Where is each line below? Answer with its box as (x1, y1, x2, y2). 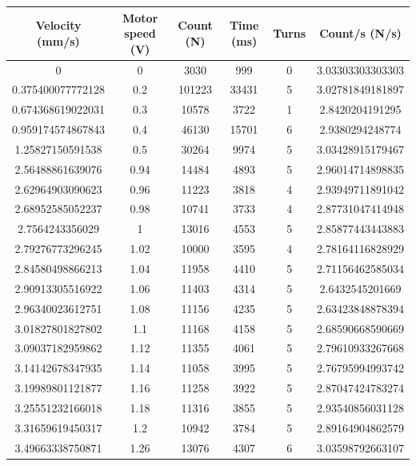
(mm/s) (37, 32, 80, 49)
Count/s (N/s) (319, 25, 402, 42)
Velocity (35, 17, 82, 34)
